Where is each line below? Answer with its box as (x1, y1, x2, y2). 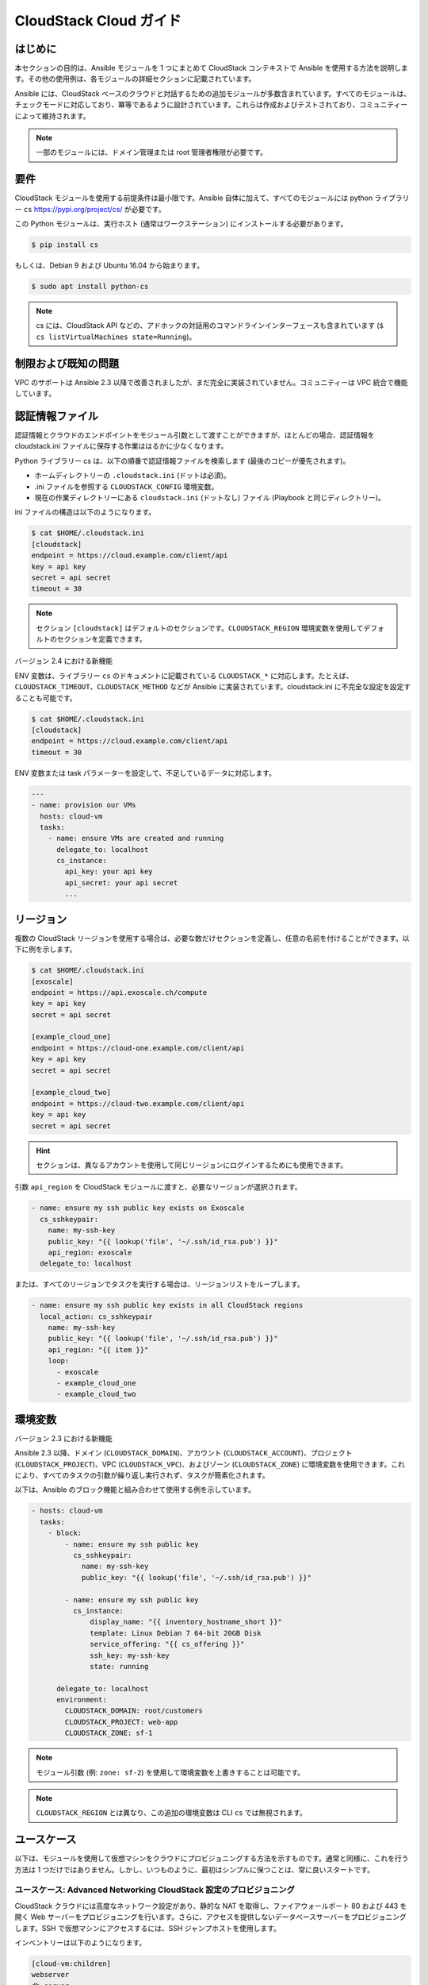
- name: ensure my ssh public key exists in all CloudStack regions (31, 1301, 304, 1310)
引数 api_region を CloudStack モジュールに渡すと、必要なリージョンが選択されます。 (14, 1182, 302, 1192)
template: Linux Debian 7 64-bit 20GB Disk (90, 1628, 262, 1637)
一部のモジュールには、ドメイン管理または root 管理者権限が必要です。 (36, 148, 267, 157)
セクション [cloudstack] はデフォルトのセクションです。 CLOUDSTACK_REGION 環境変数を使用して (36, 623, 364, 633)
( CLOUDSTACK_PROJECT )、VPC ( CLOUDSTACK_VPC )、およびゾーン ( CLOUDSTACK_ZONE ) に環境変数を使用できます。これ (14, 1459, 406, 1469)
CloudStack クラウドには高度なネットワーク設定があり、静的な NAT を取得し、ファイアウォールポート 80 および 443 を (14, 1901, 407, 1910)
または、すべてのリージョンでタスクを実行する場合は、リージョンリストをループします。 (14, 1279, 304, 1289)
